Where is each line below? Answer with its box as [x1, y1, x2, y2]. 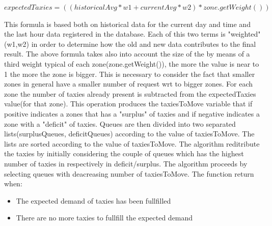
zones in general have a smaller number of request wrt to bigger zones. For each [4, 78, 253, 89]
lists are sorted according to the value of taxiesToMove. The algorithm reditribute [4, 138, 260, 149]
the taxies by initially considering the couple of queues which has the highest [4, 148, 244, 159]
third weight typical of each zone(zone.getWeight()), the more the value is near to [4, 58, 259, 69]
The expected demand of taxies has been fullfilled [16, 195, 171, 206]
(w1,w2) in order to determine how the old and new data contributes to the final [4, 38, 256, 49]
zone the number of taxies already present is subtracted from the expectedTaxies [4, 88, 256, 99]
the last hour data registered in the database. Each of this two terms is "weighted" [4, 29, 261, 39]
